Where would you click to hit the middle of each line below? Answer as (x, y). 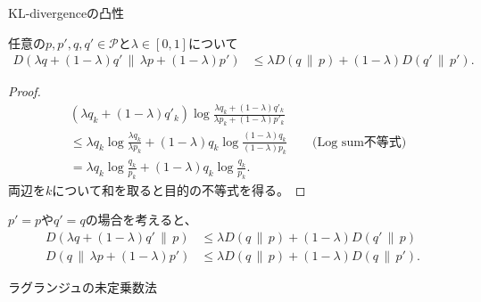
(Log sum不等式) (360, 142)
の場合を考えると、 (141, 220)
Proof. (25, 91)
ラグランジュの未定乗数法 (83, 287)
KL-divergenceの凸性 (66, 12)
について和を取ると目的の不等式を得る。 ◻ (179, 189)
